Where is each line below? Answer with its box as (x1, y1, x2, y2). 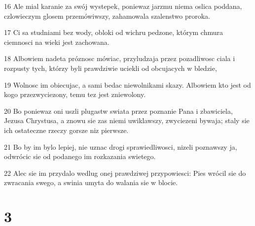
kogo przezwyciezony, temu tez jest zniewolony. (4, 89, 146, 99)
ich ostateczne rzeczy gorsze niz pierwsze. (4, 125, 129, 135)
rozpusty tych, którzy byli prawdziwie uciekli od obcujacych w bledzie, (4, 63, 217, 73)
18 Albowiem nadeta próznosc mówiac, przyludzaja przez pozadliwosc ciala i (4, 53, 235, 64)
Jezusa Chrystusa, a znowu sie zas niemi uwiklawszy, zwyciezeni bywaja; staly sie (4, 115, 250, 126)
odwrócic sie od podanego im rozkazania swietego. (4, 151, 156, 161)
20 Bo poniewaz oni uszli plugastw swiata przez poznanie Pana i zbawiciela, (4, 105, 233, 116)
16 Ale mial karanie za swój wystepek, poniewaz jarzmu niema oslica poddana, (4, 1, 242, 11)
